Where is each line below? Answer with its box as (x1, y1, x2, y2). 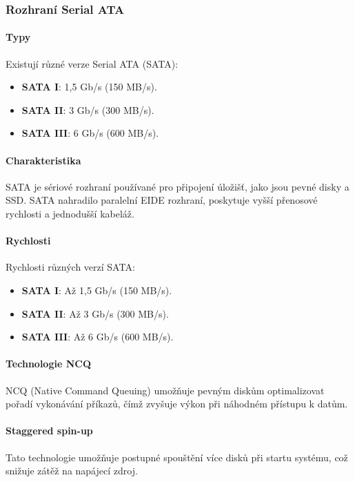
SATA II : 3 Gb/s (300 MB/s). (21, 102, 154, 117)
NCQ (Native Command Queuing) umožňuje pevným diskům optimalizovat (6, 383, 325, 397)
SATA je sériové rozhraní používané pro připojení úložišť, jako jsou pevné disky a (6, 179, 349, 193)
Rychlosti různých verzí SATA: (6, 260, 135, 274)
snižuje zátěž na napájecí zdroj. (6, 463, 138, 478)
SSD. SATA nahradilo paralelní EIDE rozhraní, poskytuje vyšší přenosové (6, 193, 318, 207)
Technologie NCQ (6, 356, 91, 371)
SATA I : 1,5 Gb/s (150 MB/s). (21, 79, 157, 94)
